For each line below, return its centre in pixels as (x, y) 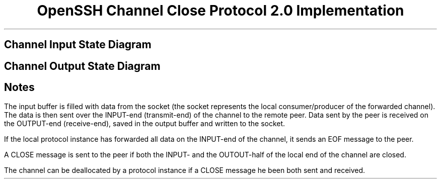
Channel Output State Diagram (82, 66)
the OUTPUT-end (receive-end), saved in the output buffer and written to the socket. (145, 124)
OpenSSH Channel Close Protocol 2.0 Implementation (220, 11)
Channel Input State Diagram (78, 45)
